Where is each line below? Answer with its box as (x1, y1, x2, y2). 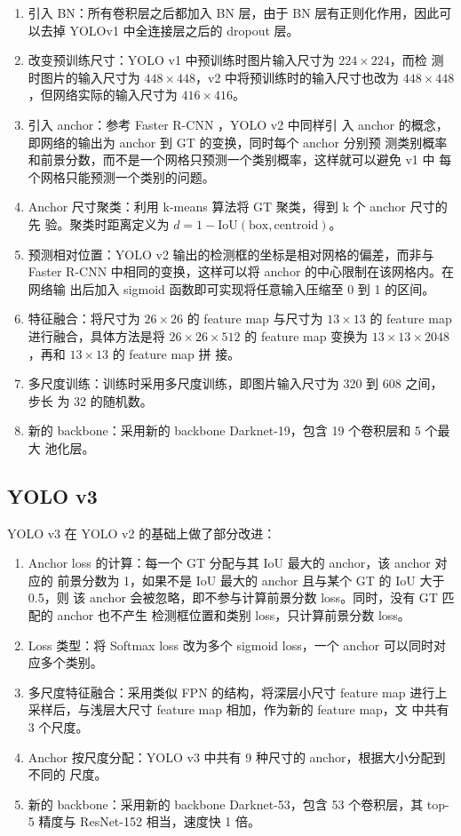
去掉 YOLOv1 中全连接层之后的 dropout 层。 (40, 20, 299, 39)
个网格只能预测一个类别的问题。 (28, 167, 215, 186)
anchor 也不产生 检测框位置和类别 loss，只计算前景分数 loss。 (57, 606, 410, 625)
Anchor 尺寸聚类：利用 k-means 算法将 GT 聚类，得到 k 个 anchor (28, 197, 407, 216)
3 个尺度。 (28, 718, 89, 736)
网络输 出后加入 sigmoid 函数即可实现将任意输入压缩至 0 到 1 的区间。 (28, 279, 435, 298)
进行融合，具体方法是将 (28, 326, 165, 345)
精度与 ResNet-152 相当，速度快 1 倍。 (38, 812, 260, 831)
